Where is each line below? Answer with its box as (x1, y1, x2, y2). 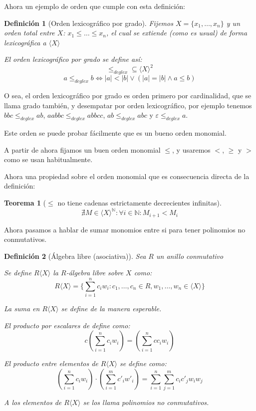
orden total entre (4, 27, 55, 38)
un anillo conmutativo (156, 250, 224, 261)
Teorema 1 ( (4, 198, 46, 208)
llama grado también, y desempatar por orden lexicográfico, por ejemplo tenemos (4, 100, 252, 110)
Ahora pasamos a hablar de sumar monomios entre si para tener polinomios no (4, 224, 246, 234)
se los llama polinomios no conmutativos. (83, 397, 209, 408)
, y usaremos (172, 144, 211, 155)
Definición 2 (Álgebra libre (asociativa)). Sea (4, 250, 146, 261)
